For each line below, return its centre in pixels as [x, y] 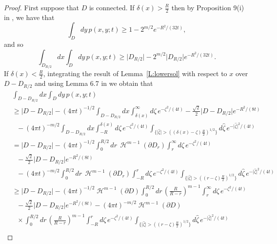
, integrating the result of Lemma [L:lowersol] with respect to [135, 73]
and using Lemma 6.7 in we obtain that [94, 83]
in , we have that [29, 17]
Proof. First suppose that [42, 7]
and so [14, 44]
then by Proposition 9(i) [208, 7]
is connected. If [112, 7]
